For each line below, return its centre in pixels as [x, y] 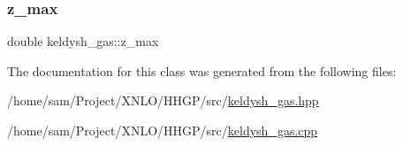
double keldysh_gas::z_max [83, 41]
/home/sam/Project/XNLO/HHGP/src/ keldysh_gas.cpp [163, 130]
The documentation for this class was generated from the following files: [202, 70]
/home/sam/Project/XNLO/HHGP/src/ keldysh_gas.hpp [163, 100]
